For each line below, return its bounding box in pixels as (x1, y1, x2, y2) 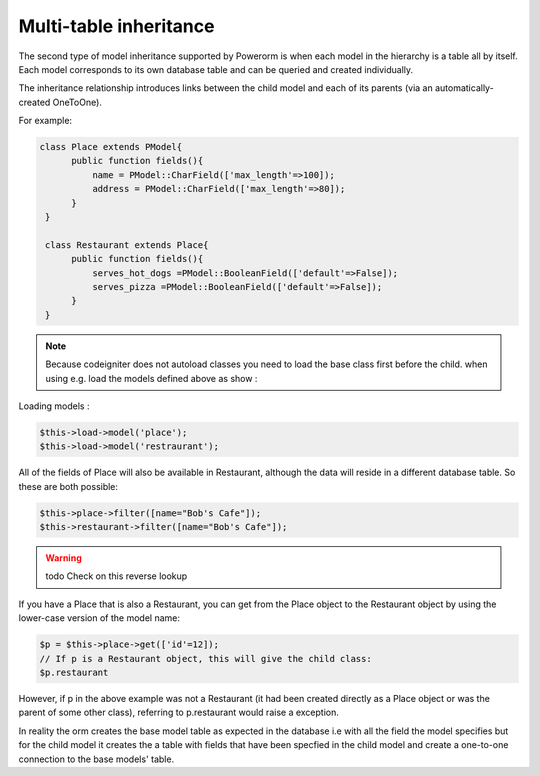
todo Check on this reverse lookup (45, 570, 188, 582)
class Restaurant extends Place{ (45, 239, 209, 250)
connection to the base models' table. (18, 753, 175, 765)
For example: (18, 115, 73, 127)
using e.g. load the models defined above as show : (45, 372, 258, 384)
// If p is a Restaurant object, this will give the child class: (39, 653, 372, 664)
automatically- (435, 82, 494, 94)
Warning (45, 552, 82, 564)
